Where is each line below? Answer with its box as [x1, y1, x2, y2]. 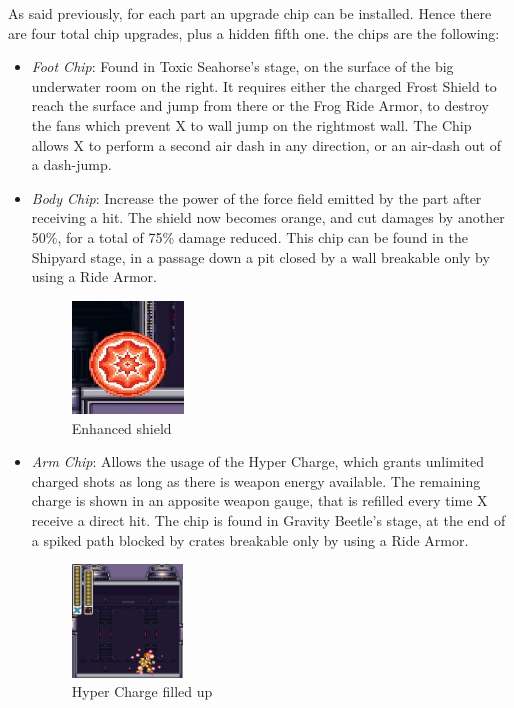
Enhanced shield [71, 417, 172, 438]
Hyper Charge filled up [71, 681, 213, 702]
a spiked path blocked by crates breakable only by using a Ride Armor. [31, 529, 469, 550]
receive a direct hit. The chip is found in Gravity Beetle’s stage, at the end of [31, 510, 506, 531]
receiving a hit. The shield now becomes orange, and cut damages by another [31, 207, 505, 228]
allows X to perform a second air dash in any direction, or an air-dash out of [31, 134, 501, 155]
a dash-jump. [31, 154, 112, 175]
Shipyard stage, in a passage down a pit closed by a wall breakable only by [31, 246, 490, 267]
